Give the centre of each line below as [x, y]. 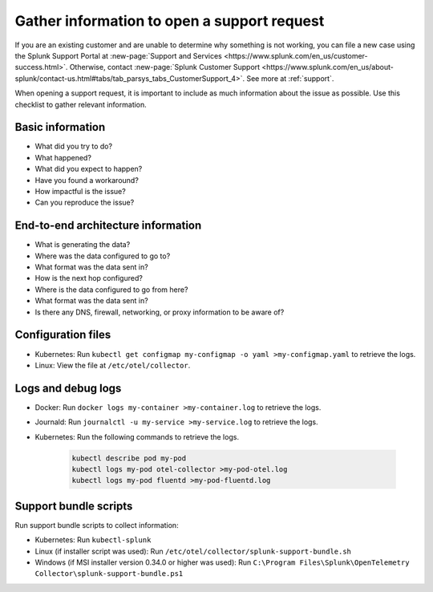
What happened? [63, 157]
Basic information [60, 127]
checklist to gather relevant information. [81, 104]
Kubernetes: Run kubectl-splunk [93, 540]
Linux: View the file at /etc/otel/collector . [113, 365]
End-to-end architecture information [108, 226]
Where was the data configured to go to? [103, 256]
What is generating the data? [83, 245]
